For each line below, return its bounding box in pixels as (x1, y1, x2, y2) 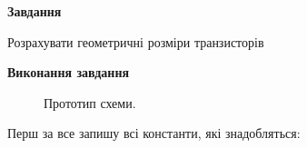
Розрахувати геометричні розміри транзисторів (7, 32, 264, 51)
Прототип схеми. (44, 93, 136, 112)
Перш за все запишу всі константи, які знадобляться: (7, 123, 301, 143)
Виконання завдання (7, 63, 130, 82)
